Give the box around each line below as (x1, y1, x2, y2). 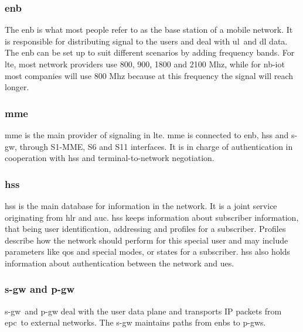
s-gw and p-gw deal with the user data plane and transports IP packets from (5, 304, 282, 317)
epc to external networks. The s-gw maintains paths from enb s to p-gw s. (5, 316, 266, 328)
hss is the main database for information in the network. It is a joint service (5, 200, 277, 211)
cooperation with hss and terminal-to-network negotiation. (5, 152, 215, 164)
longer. (5, 81, 29, 93)
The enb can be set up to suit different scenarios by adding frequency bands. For (5, 46, 295, 59)
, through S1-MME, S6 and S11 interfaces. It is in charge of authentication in (15, 140, 293, 152)
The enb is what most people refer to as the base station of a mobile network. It (5, 23, 293, 36)
